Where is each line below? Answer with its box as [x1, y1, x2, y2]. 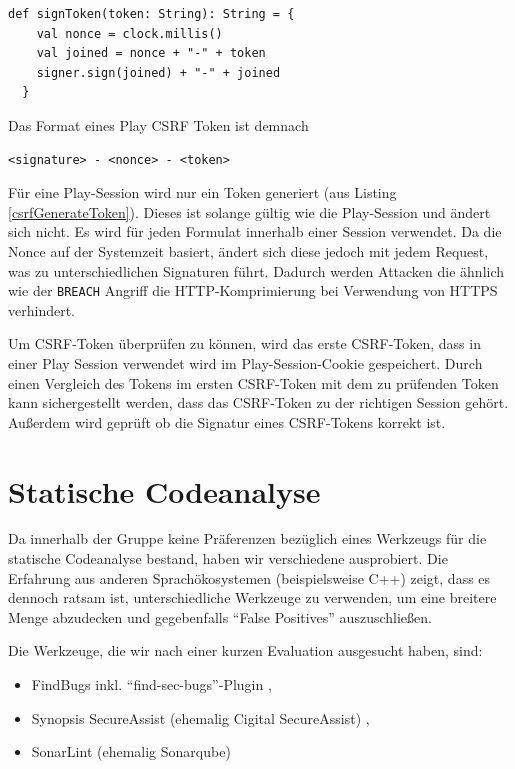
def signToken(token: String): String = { [8, 7, 295, 21]
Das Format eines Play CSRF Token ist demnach [8, 114, 309, 135]
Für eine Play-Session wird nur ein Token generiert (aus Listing [8, 182, 397, 203]
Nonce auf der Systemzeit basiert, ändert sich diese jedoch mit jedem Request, [8, 240, 489, 261]
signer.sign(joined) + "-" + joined [36, 65, 281, 80]
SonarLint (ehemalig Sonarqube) [31, 741, 231, 762]
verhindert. [8, 299, 75, 320]
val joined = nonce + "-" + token [36, 46, 266, 61]
